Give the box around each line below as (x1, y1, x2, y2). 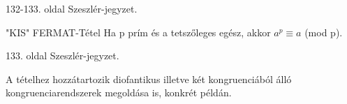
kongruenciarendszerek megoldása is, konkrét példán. (6, 85, 232, 100)
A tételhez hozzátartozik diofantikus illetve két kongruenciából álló (6, 71, 292, 86)
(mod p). (304, 24, 343, 39)
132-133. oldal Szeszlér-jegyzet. (6, 1, 138, 15)
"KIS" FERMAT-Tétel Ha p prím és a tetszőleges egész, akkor (6, 24, 271, 39)
